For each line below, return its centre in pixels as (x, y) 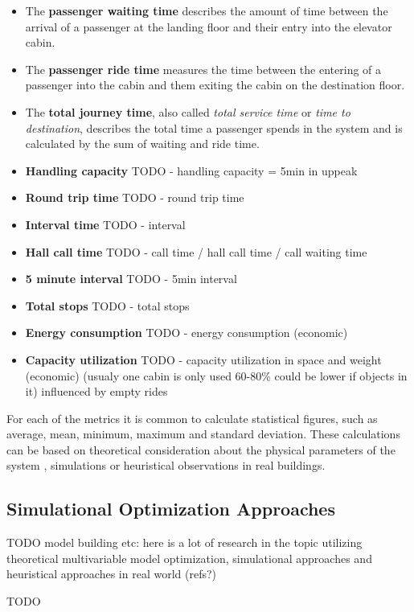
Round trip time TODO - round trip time (135, 197)
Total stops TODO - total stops (107, 305)
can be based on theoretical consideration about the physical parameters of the (201, 449)
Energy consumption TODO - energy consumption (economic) (187, 333)
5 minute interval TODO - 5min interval (131, 279)
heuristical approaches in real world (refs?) (111, 574)
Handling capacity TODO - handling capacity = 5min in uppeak (191, 170)
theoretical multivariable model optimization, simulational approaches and (189, 558)
